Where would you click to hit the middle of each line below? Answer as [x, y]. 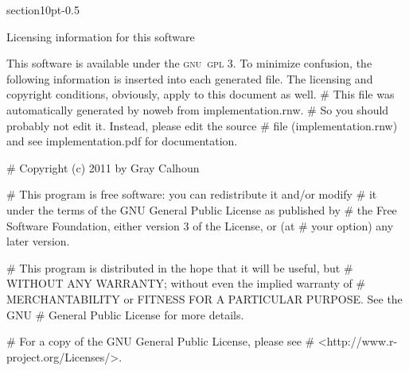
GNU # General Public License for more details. [125, 314]
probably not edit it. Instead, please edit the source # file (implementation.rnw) [202, 125]
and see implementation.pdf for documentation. [122, 141]
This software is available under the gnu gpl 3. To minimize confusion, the [189, 63]
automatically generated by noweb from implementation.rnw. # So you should [198, 109]
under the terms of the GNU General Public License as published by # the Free [202, 209]
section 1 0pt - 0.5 [43, 10]
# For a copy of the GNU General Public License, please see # [161, 341]
